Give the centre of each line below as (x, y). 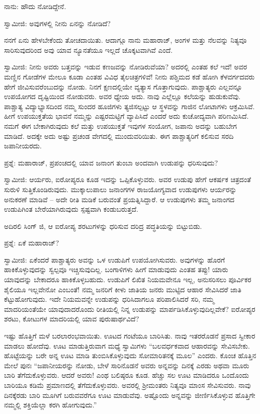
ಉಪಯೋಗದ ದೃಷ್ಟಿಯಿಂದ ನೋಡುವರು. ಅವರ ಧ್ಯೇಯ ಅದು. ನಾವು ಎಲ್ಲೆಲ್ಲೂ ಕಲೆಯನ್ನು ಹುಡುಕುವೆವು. (122, 96)
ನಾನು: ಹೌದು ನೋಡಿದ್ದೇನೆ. (35, 6)
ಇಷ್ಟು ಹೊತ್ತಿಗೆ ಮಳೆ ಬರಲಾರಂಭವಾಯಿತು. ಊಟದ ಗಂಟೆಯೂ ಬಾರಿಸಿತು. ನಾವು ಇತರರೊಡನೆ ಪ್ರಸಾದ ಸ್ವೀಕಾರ (130, 336)
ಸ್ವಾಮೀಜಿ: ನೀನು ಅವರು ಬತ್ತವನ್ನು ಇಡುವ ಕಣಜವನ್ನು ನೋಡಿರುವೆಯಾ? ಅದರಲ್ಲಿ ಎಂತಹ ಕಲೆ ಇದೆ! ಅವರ (126, 67)
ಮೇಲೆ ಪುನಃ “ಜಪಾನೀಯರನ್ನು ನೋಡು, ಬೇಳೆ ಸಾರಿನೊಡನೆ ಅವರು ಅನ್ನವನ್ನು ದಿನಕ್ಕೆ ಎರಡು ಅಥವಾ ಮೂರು (127, 365)
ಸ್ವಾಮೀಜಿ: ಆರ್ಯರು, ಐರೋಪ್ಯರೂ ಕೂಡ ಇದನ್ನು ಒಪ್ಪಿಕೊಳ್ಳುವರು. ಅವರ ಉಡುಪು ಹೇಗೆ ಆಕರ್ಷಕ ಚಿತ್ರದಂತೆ (128, 179)
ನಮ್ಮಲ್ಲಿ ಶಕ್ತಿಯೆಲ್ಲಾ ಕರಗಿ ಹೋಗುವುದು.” (51, 405)
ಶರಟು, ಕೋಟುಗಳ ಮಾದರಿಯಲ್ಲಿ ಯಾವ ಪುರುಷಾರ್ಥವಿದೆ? (72, 319)
